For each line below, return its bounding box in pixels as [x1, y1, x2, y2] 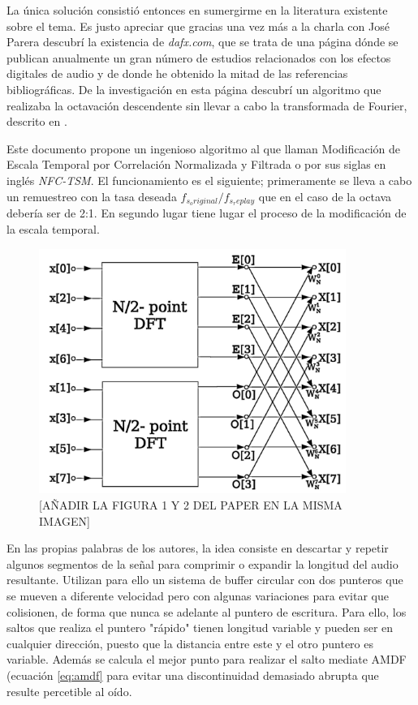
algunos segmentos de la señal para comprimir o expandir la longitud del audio [6, 555, 399, 572]
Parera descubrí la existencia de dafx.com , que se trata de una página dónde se [6, 33, 399, 50]
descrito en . [6, 113, 67, 130]
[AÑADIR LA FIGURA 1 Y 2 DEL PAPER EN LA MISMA [39, 497, 343, 514]
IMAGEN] [39, 512, 90, 529]
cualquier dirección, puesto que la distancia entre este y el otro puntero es [6, 634, 373, 651]
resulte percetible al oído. [6, 682, 132, 699]
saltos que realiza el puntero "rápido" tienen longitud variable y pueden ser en [6, 619, 394, 636]
